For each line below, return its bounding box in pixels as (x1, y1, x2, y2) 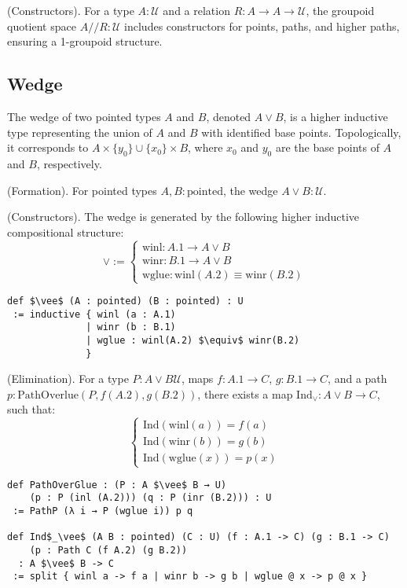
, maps (181, 370, 214, 387)
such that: (7, 401, 56, 417)
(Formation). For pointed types (7, 182, 157, 198)
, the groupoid (306, 2, 375, 18)
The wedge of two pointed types (7, 108, 161, 124)
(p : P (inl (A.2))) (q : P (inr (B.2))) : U (29, 492, 272, 504)
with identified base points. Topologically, (201, 123, 401, 140)
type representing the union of (7, 123, 152, 140)
